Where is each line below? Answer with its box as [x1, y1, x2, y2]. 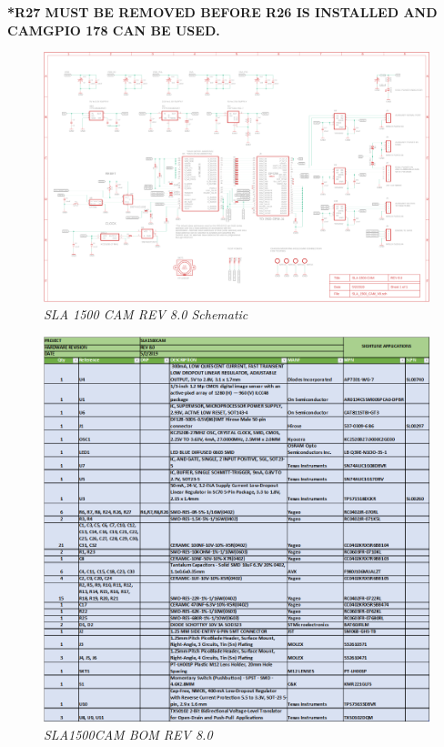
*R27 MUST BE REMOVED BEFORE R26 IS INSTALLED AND [7, 3, 438, 21]
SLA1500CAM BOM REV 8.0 [44, 724, 213, 743]
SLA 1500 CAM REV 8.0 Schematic [44, 305, 248, 324]
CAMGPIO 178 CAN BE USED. [7, 20, 220, 39]
